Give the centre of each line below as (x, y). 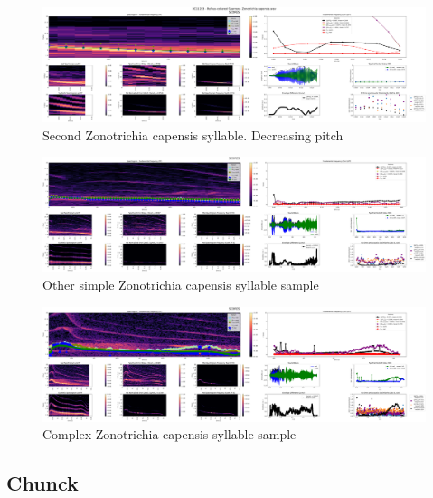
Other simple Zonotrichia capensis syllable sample (181, 284)
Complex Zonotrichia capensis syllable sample (169, 434)
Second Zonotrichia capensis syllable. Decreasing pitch (193, 134)
